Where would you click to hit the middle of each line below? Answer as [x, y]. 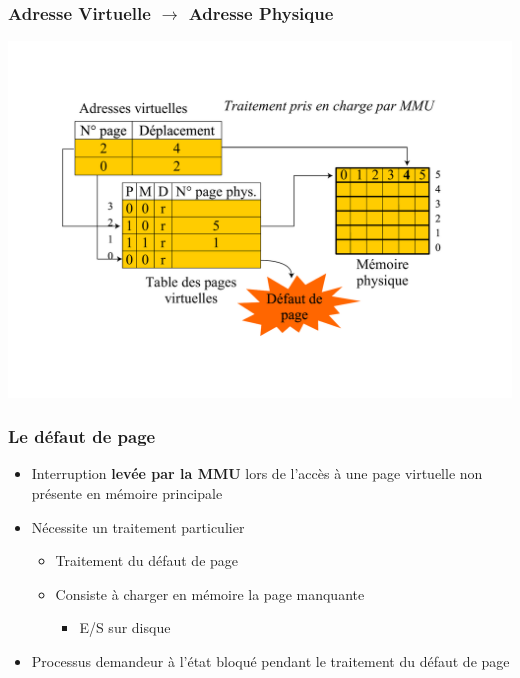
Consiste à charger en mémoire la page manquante [210, 593]
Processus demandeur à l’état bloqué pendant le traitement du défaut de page [270, 660]
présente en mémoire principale [127, 492]
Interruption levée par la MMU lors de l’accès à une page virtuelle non [257, 473]
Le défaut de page [82, 436]
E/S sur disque [125, 627]
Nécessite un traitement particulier [138, 526]
